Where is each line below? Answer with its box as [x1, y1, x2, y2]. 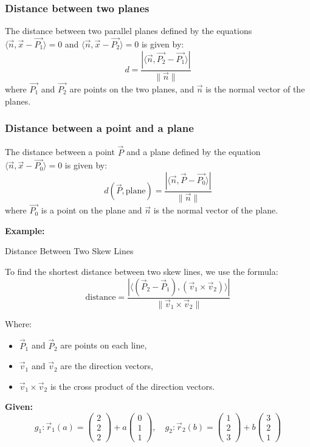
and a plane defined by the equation [126, 145, 261, 158]
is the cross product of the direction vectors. [50, 379, 215, 392]
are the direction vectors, [60, 359, 153, 372]
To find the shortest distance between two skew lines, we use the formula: [5, 265, 278, 278]
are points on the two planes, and [69, 82, 195, 95]
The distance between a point [5, 145, 115, 158]
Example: [5, 224, 45, 237]
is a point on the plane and [41, 204, 142, 217]
